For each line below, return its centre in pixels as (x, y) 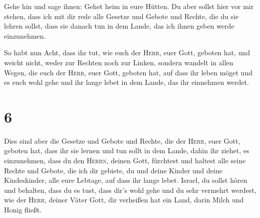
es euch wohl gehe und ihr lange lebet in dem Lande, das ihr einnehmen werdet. (126, 82)
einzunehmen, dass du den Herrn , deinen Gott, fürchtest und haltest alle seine (125, 160)
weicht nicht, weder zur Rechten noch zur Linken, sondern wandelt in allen (119, 62)
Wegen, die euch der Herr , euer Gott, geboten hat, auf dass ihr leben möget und (128, 72)
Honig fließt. (23, 210)
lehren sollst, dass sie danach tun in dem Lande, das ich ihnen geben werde (119, 26)
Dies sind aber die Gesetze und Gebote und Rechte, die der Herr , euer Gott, (122, 140)
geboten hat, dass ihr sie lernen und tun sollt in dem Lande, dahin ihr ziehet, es (127, 150)
